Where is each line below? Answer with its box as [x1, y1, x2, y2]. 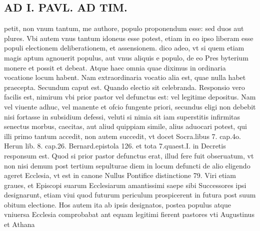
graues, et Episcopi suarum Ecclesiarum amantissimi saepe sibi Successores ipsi [4, 179, 246, 190]
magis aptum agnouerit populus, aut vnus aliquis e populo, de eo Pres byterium [4, 52, 248, 62]
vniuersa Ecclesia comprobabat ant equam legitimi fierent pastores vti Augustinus [4, 209, 254, 219]
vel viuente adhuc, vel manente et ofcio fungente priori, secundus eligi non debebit [4, 101, 256, 111]
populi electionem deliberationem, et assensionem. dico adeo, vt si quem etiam [4, 42, 244, 53]
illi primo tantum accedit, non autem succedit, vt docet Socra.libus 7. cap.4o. [4, 130, 241, 141]
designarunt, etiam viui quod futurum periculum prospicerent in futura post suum [4, 189, 256, 200]
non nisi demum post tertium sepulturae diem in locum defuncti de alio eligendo [4, 160, 250, 170]
